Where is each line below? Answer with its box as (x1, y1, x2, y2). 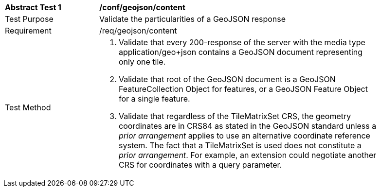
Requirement (5, 26, 52, 35)
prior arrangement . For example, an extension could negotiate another (119, 150, 377, 160)
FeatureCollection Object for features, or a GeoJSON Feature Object (119, 84, 368, 94)
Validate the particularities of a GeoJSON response (99, 14, 286, 24)
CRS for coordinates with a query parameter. (119, 160, 282, 170)
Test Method (5, 103, 51, 112)
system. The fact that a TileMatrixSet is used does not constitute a (119, 140, 362, 150)
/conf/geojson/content (99, 2, 185, 12)
